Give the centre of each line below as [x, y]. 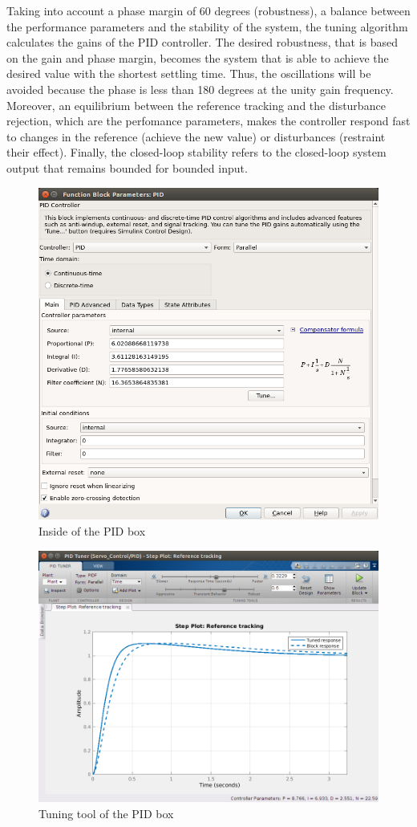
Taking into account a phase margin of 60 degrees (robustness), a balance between [208, 10]
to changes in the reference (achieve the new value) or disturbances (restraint [196, 136]
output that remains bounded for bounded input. [127, 167]
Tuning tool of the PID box [106, 813]
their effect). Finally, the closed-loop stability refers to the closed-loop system [196, 152]
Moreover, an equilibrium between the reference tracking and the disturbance [196, 105]
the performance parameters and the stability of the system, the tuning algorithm [207, 26]
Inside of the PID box [92, 531]
